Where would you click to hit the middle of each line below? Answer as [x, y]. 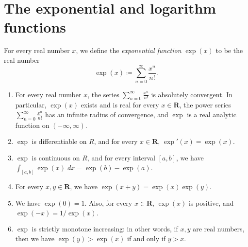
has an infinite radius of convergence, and [107, 115]
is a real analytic [212, 115]
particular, [31, 105]
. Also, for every [108, 203]
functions [35, 27]
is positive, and [211, 203]
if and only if [146, 238]
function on [32, 125]
